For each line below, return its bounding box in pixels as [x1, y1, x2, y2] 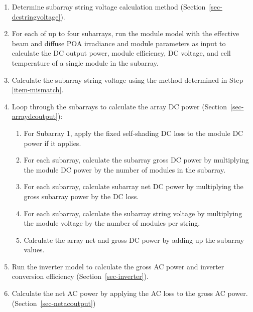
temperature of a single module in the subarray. [12, 57, 159, 68]
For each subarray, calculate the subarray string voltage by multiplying [24, 208, 242, 218]
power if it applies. [24, 137, 81, 148]
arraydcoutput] [12, 111, 58, 121]
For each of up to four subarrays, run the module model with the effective [12, 28, 239, 39]
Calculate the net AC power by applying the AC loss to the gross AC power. [12, 288, 248, 298]
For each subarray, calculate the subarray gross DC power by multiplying [24, 154, 249, 165]
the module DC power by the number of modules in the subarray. [24, 164, 226, 175]
